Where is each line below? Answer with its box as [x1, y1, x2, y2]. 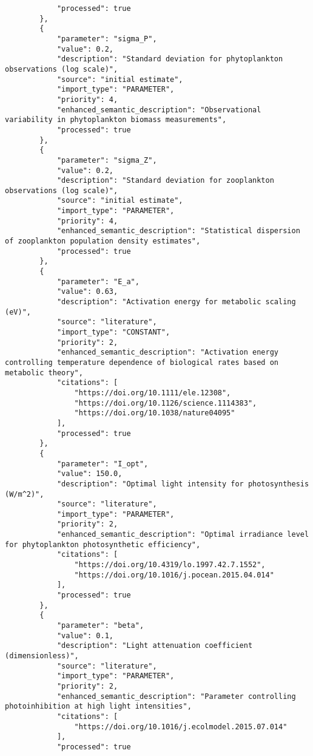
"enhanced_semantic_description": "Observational [56, 105, 261, 114]
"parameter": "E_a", [56, 277, 140, 286]
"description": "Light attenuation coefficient [56, 641, 253, 650]
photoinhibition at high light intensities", [5, 702, 192, 711]
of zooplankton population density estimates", [5, 237, 201, 246]
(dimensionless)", [5, 652, 79, 660]
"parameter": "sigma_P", [56, 34, 157, 43]
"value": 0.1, [56, 631, 113, 640]
